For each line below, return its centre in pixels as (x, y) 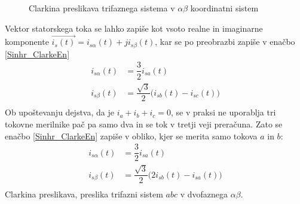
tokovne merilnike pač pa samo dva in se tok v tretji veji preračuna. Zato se (144, 124)
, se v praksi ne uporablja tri (224, 112)
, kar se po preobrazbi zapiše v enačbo (225, 42)
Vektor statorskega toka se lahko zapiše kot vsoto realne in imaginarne (134, 28)
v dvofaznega (204, 194)
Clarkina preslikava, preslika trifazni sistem (84, 194)
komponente (27, 42)
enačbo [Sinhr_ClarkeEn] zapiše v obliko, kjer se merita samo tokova (131, 136)
